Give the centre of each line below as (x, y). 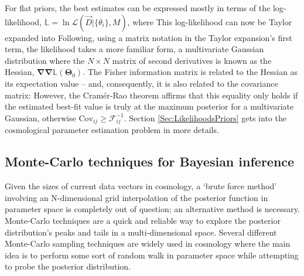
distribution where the (45, 60)
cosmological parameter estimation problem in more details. (112, 130)
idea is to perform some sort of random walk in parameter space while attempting (152, 255)
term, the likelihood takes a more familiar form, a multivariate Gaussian (134, 49)
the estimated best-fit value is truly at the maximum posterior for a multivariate (149, 106)
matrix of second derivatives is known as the (192, 60)
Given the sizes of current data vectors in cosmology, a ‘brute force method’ (141, 186)
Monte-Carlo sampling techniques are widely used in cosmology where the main (148, 243)
